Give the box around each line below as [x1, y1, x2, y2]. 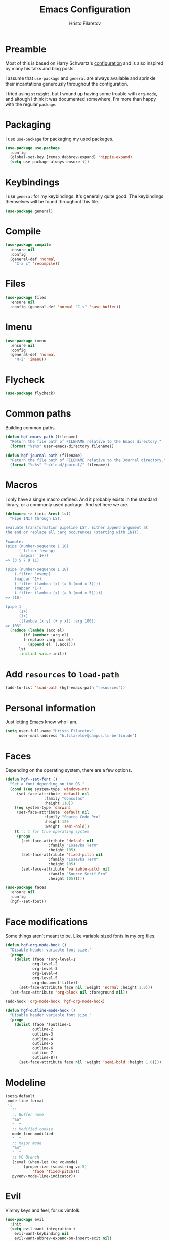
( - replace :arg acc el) [23, 637, 73, 642]
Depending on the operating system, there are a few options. [5, 767, 133, 773]
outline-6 [32, 1046, 53, 1051]
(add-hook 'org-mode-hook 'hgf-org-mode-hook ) [5, 999, 105, 1004]
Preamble [5, 43, 47, 55]
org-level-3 [32, 966, 58, 971]
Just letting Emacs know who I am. [5, 719, 78, 725]
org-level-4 [32, 971, 58, 976]
